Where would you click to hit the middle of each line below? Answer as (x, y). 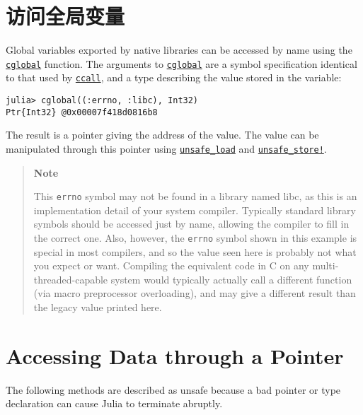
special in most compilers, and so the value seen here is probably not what (195, 251)
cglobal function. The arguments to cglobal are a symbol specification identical (181, 63)
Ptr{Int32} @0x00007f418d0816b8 (82, 112)
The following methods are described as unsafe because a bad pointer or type (173, 389)
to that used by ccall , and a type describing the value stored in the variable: (174, 77)
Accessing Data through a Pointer (175, 355)
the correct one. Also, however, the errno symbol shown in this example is (195, 238)
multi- (325, 265)
